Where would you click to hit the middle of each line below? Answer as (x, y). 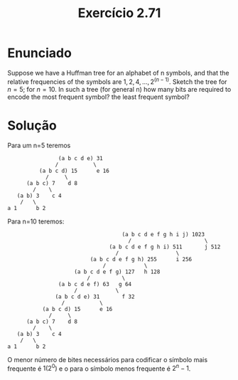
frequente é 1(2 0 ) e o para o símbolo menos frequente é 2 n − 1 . (99, 368)
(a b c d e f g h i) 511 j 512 (165, 247)
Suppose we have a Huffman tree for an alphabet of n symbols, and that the (118, 73)
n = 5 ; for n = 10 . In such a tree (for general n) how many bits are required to (119, 89)
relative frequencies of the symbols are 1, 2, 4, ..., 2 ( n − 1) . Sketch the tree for (117, 81)
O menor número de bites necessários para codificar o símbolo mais (108, 359)
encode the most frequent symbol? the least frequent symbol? (98, 97)
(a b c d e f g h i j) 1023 (163, 234)
